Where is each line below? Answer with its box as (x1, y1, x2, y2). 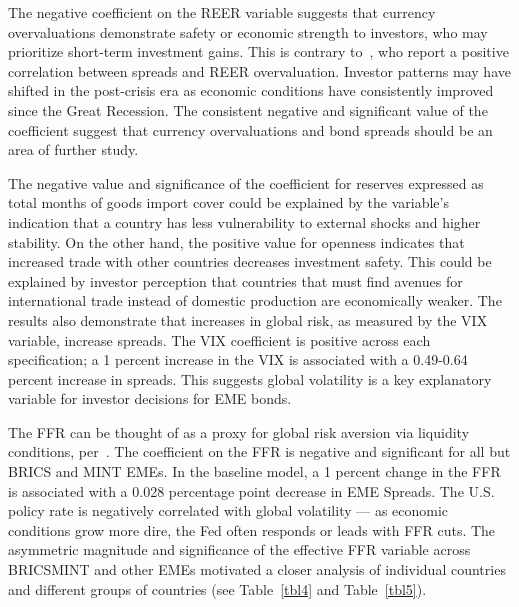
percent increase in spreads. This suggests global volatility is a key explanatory (8, 368, 492, 389)
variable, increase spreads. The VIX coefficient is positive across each (8, 329, 431, 350)
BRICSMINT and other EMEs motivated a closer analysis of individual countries (8, 559, 506, 580)
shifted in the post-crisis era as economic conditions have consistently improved (8, 80, 494, 101)
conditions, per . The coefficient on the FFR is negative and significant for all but (8, 441, 511, 462)
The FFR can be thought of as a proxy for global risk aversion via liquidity (8, 421, 470, 442)
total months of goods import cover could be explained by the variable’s (8, 192, 449, 213)
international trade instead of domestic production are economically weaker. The (8, 290, 502, 311)
